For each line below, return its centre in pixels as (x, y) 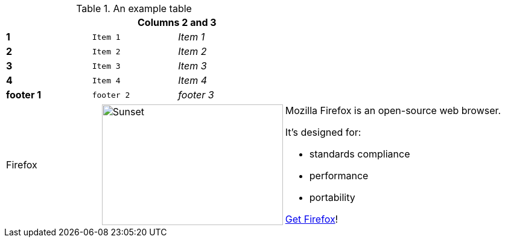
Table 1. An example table (134, 8)
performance (339, 176)
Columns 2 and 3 (177, 22)
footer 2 (111, 95)
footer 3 (196, 95)
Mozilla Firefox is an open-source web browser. (393, 110)
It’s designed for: (323, 132)
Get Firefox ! (312, 219)
